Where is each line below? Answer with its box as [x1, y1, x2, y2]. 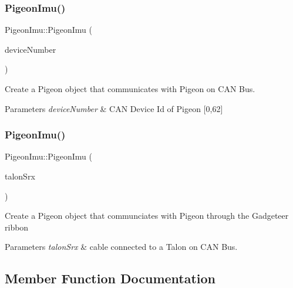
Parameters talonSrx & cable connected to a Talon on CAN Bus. [5, 240, 238, 253]
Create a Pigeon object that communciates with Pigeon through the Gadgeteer [5, 209, 289, 222]
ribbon [5, 221, 29, 233]
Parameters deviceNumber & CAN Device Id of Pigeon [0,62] [5, 102, 223, 114]
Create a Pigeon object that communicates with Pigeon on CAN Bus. [5, 83, 255, 94]
